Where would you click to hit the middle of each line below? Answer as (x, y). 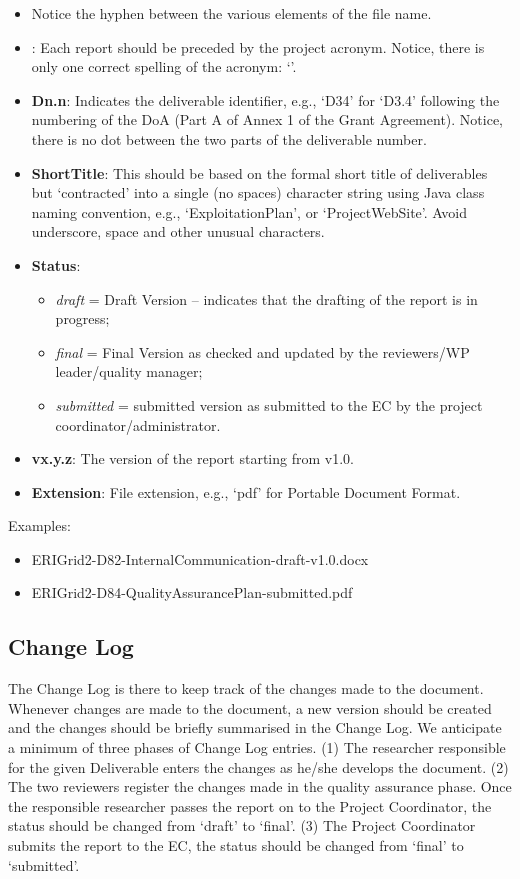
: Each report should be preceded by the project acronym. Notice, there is (258, 46)
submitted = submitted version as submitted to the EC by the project (269, 404)
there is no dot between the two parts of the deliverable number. (229, 138)
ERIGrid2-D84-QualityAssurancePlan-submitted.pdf (192, 592)
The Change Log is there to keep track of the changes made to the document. (246, 688)
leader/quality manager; (129, 371)
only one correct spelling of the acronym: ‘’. (164, 66)
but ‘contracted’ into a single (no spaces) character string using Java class (258, 192)
